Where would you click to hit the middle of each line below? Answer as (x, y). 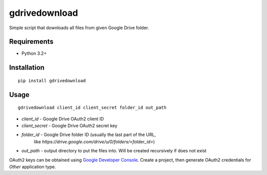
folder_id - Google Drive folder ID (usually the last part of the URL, (89, 135)
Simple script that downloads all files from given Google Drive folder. (79, 28)
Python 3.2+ (34, 53)
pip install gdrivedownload (52, 81)
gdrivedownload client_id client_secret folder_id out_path (92, 108)
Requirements (31, 42)
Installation (27, 67)
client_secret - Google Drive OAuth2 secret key (69, 126)
